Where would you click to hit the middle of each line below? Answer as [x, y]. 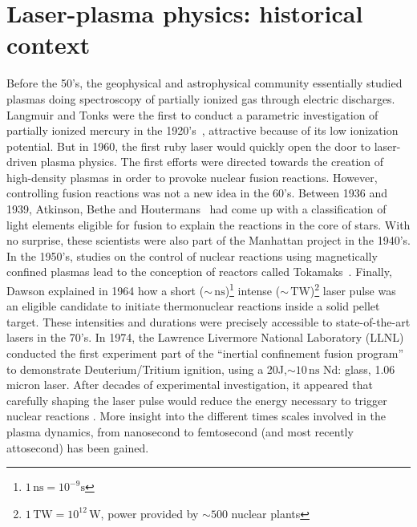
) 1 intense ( [253, 289]
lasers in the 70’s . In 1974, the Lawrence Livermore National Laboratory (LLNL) [205, 337]
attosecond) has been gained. [78, 447]
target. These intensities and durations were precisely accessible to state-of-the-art [208, 321]
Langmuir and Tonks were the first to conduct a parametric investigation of [192, 114]
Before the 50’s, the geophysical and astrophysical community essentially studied [204, 83]
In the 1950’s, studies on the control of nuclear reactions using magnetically [192, 255]
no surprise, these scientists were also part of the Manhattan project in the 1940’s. [209, 240]
